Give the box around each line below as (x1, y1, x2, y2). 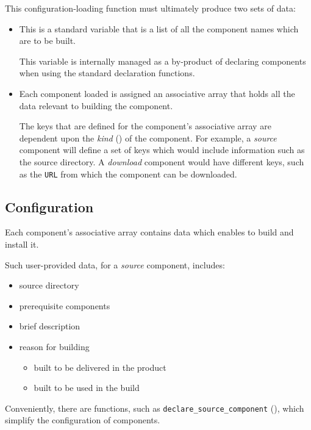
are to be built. (19, 34, 76, 47)
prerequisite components (19, 299, 110, 312)
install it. (5, 237, 39, 250)
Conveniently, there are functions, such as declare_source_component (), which (5, 401, 304, 414)
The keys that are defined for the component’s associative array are (19, 120, 271, 132)
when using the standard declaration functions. (19, 66, 195, 79)
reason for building (19, 340, 90, 353)
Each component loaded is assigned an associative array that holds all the (19, 87, 295, 99)
